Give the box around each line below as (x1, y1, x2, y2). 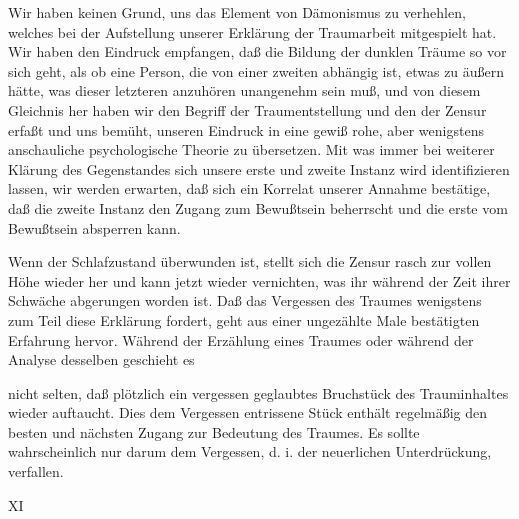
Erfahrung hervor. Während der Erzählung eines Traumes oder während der (8, 329, 474, 350)
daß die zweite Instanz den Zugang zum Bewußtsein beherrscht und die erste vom (8, 197, 508, 218)
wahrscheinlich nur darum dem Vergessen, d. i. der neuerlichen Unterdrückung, (8, 441, 492, 462)
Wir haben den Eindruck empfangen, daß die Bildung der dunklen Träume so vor (8, 41, 507, 62)
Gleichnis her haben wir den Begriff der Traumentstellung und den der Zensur (8, 99, 487, 120)
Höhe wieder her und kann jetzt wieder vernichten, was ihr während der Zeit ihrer (8, 270, 511, 291)
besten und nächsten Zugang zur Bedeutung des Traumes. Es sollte (8, 421, 420, 442)
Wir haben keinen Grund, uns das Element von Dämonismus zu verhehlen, (8, 2, 466, 22)
